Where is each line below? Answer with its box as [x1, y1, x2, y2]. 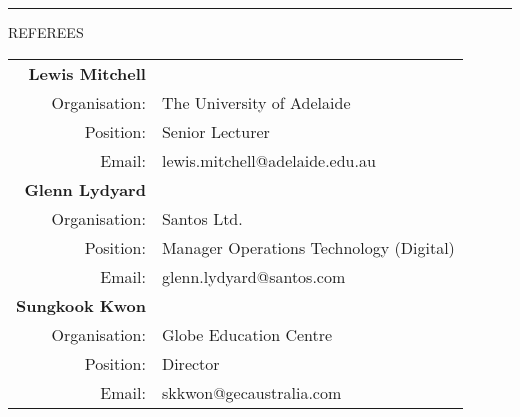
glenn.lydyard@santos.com [161, 264, 346, 288]
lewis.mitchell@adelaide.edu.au [161, 148, 376, 172]
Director [161, 351, 220, 375]
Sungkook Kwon [16, 293, 146, 317]
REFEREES [8, 22, 84, 42]
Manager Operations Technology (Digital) [161, 235, 455, 259]
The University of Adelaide [161, 90, 351, 114]
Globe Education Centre [161, 322, 333, 346]
